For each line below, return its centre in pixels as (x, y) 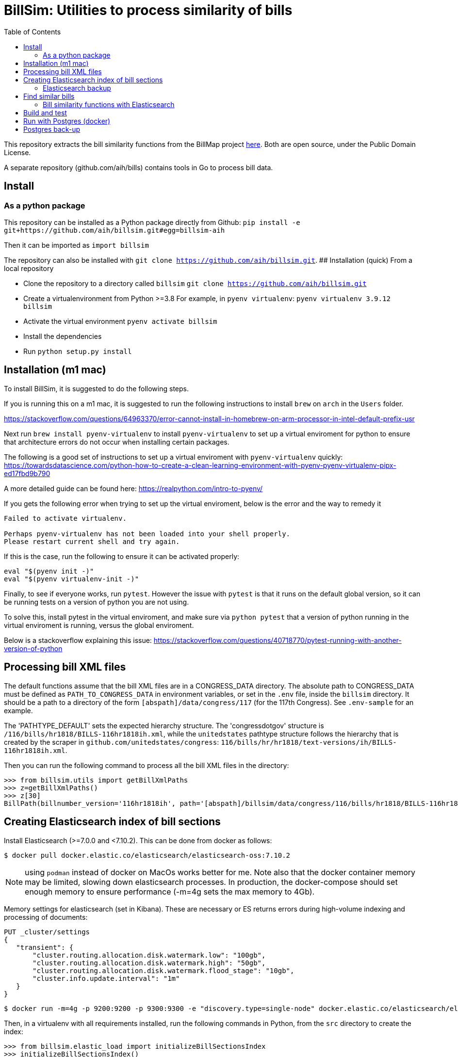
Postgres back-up (52, 129)
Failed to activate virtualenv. (65, 518)
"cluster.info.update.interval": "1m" (106, 978)
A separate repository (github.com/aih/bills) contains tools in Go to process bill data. (139, 167)
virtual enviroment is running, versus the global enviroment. (99, 625)
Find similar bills (49, 96)
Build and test (45, 112)
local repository (29, 268)
